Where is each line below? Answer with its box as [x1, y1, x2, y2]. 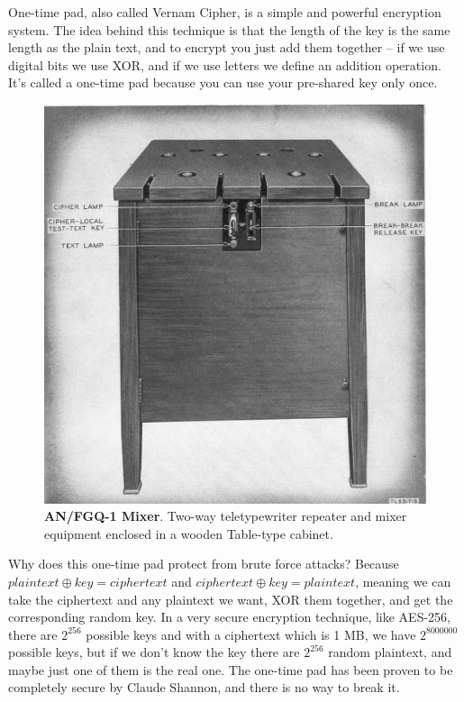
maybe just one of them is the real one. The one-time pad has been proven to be [8, 660, 453, 679]
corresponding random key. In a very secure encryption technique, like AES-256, [8, 607, 450, 626]
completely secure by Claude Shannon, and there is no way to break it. [8, 678, 400, 697]
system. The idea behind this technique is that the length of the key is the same [8, 20, 450, 39]
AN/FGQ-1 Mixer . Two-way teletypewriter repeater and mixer [44, 506, 407, 525]
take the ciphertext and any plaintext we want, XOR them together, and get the [8, 589, 453, 608]
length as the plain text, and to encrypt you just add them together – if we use [8, 38, 445, 57]
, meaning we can [355, 571, 451, 590]
